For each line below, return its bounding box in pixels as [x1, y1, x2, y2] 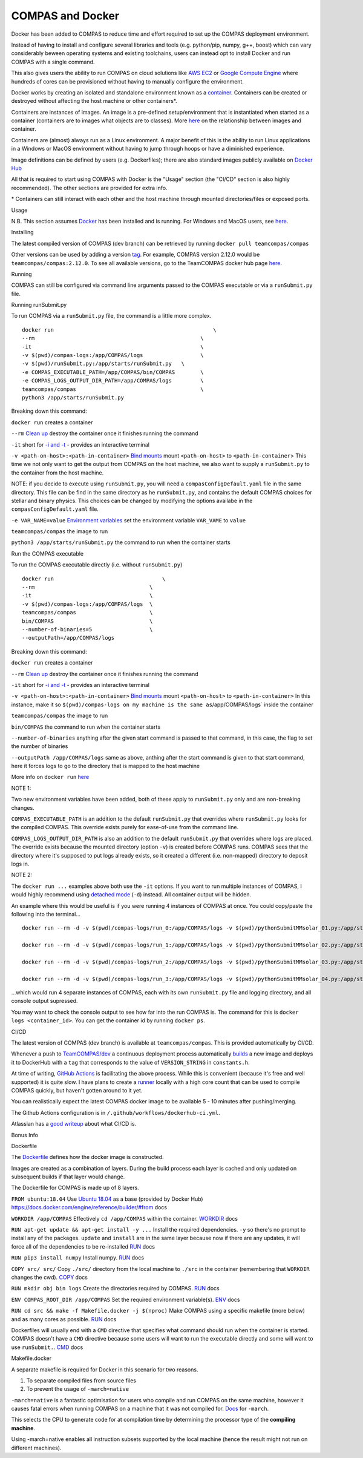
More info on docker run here [11, 773, 90, 781]
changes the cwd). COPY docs [11, 1273, 88, 1281]
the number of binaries [11, 743, 68, 750]
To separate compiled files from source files [26, 1377, 136, 1384]
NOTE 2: [11, 872, 33, 879]
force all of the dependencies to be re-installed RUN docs [11, 1243, 155, 1250]
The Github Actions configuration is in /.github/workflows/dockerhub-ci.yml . [11, 1109, 220, 1116]
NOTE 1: [11, 784, 31, 792]
